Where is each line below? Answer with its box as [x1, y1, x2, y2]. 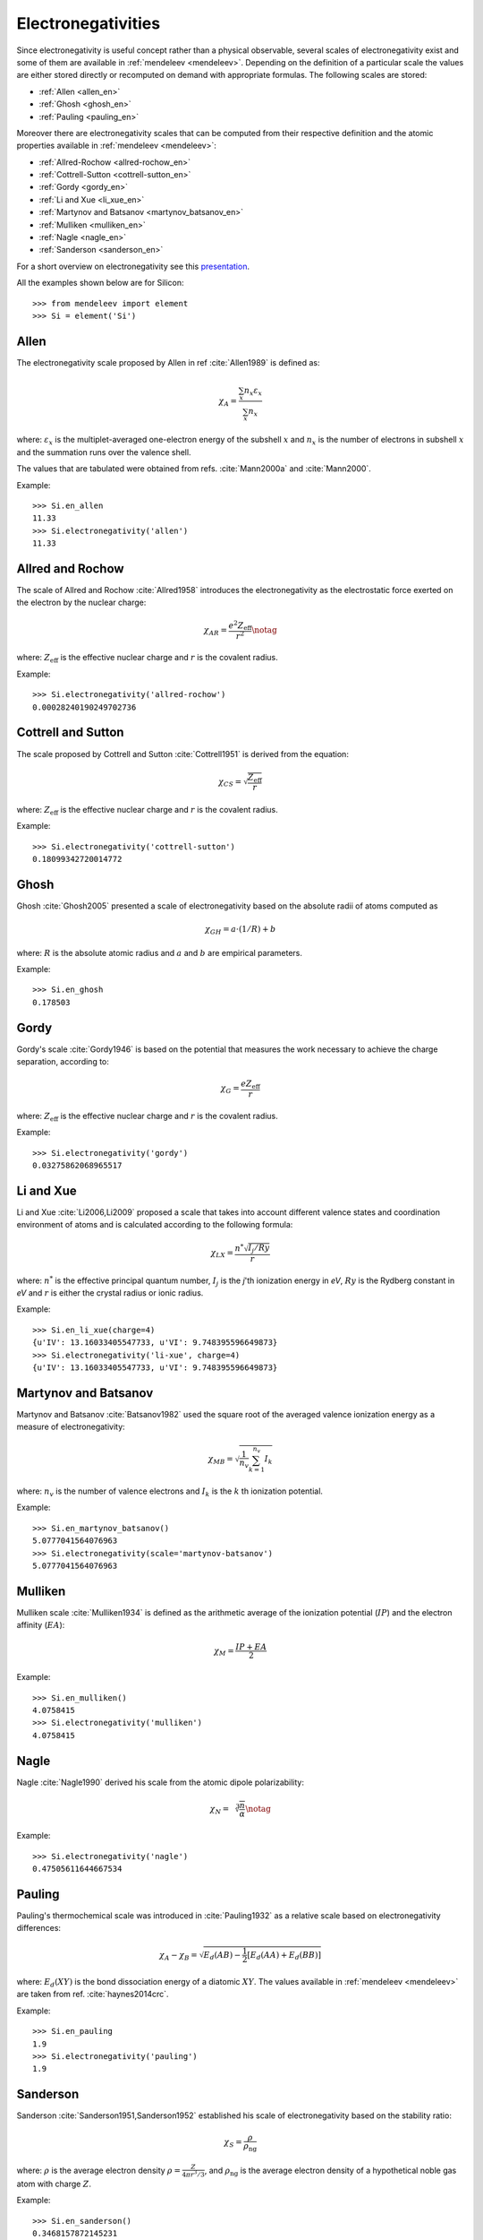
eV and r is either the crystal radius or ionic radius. [16, 1288, 204, 1298]
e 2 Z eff [228, 618, 252, 633]
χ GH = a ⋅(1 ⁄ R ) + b [204, 924, 276, 936]
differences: [16, 1923, 62, 1934]
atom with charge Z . [16, 2178, 91, 2190]
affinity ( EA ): [16, 1620, 65, 1631]
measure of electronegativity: [16, 1421, 125, 1433]
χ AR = [203, 625, 228, 637]
